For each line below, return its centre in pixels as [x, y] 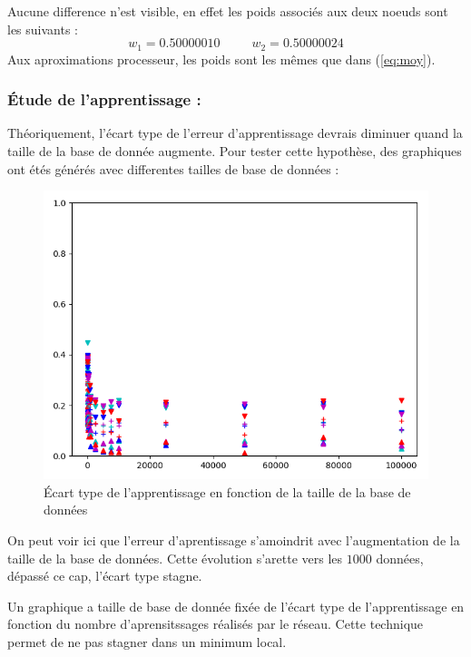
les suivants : [43, 29]
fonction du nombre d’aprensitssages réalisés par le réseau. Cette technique [216, 624]
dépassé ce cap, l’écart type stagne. [105, 576]
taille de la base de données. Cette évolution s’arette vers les [175, 558]
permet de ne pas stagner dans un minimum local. [147, 641]
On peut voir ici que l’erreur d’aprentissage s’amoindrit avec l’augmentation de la [234, 540]
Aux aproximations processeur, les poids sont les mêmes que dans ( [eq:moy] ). [221, 59]
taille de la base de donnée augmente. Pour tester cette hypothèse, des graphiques [235, 151]
